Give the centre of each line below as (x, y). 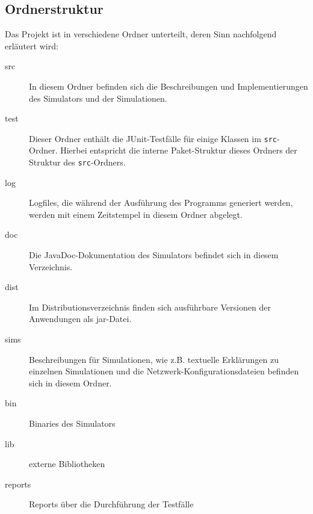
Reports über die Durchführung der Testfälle (111, 504)
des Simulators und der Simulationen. (98, 98)
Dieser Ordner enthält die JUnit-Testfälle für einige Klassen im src (153, 138)
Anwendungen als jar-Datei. (80, 319)
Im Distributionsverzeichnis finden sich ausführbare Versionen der (150, 307)
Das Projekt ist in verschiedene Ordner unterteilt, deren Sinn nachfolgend (141, 34)
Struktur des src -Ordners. (77, 162)
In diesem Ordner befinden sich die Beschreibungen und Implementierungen (169, 86)
